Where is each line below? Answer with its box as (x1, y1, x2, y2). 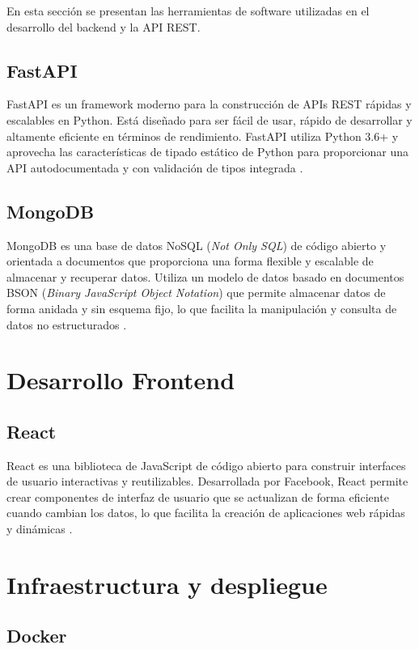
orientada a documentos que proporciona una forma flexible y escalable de (6, 252, 374, 269)
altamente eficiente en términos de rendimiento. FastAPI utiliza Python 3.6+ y (6, 127, 399, 144)
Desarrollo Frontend (6, 363, 235, 397)
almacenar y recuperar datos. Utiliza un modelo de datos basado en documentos (6, 268, 404, 285)
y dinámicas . (6, 520, 73, 537)
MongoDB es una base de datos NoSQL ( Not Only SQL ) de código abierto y (6, 236, 387, 253)
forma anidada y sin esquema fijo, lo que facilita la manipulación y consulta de (6, 299, 397, 316)
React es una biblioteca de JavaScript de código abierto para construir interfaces (6, 456, 406, 473)
